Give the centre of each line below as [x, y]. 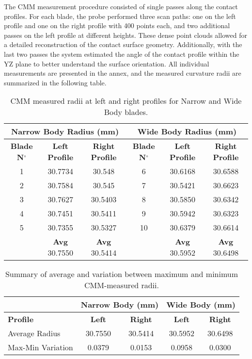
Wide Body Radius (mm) [187, 131]
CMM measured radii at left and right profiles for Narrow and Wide [126, 101]
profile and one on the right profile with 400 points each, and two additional [117, 25]
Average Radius [34, 333]
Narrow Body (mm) [120, 305]
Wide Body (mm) [201, 305]
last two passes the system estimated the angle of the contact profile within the [122, 54]
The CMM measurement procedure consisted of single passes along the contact [121, 6]
